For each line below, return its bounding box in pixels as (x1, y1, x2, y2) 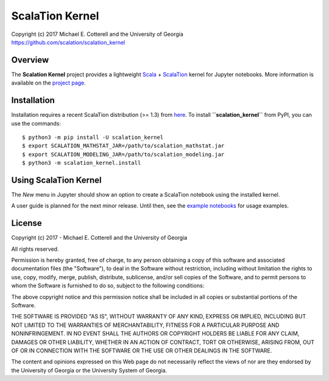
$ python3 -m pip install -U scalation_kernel (22, 134, 164, 141)
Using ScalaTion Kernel (11, 175, 102, 185)
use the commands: (11, 119, 61, 127)
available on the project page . (11, 79, 87, 86)
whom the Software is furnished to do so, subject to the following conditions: (11, 282, 205, 289)
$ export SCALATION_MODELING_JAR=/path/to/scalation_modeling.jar (22, 151, 225, 158)
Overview (11, 55, 49, 65)
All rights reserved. (11, 245, 59, 253)
